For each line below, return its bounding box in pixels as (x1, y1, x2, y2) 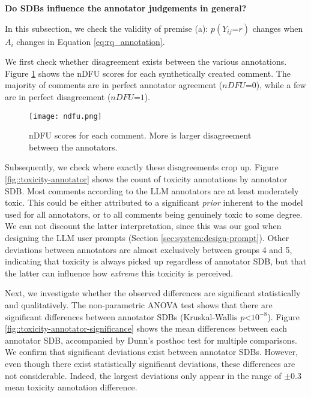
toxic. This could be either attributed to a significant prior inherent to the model (5, 196, 303, 209)
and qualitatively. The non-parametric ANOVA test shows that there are (5, 298, 273, 311)
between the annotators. (29, 140, 118, 153)
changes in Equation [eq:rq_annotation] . (16, 35, 165, 47)
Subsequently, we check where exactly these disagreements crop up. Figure (5, 161, 279, 173)
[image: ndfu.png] (29, 112, 102, 121)
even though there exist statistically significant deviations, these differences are (5, 357, 295, 369)
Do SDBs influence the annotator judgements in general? (5, 2, 247, 14)
